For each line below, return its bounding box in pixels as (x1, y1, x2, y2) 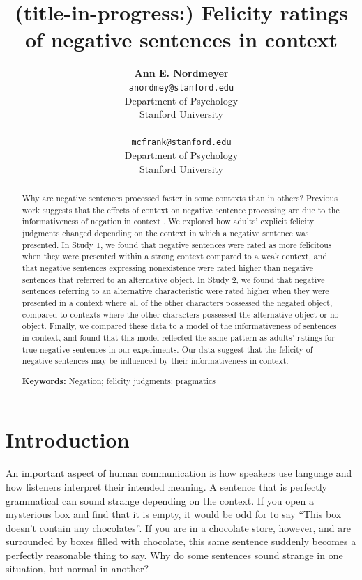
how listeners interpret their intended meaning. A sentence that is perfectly (6, 479, 327, 494)
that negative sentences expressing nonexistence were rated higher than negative (22, 261, 314, 273)
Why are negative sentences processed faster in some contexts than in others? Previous (22, 192, 338, 204)
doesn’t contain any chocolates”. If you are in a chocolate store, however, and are (6, 520, 352, 535)
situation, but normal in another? (6, 561, 149, 576)
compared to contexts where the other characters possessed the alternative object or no (22, 308, 339, 320)
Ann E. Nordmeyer (134, 66, 229, 80)
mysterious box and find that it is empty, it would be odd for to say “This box (6, 507, 342, 521)
